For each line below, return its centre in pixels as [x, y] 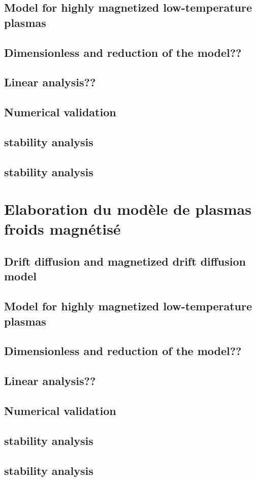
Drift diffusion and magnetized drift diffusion [125, 261]
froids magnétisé [62, 229]
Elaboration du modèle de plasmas [128, 209]
